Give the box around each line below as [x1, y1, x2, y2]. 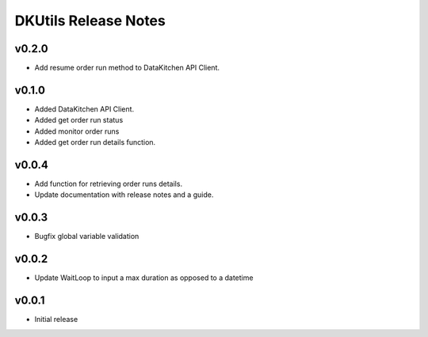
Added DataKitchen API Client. [34, 104, 135, 114]
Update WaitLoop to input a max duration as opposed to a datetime [34, 273, 254, 282]
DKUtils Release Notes [14, 12, 166, 29]
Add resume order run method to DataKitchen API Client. [34, 63, 220, 73]
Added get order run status [34, 115, 124, 125]
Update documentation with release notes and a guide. [34, 190, 214, 199]
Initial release [34, 315, 78, 324]
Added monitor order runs [34, 127, 120, 136]
